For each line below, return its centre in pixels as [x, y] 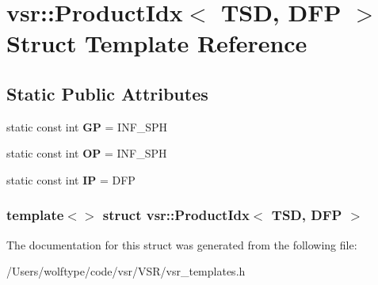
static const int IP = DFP [71, 179]
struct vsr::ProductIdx [176, 215]
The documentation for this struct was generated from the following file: [182, 244]
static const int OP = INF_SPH [87, 153]
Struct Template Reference [157, 43]
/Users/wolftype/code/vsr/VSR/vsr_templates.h [126, 271]
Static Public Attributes [107, 93]
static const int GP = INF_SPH [87, 126]
